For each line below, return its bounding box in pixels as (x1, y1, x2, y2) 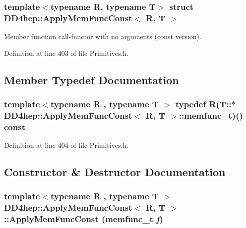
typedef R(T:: (176, 98, 232, 110)
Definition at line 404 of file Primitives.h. (4, 140, 128, 150)
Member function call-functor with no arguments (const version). (4, 31, 201, 42)
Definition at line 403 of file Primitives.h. (4, 47, 128, 58)
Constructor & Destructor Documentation (4, 164, 226, 180)
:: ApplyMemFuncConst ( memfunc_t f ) (4, 213, 163, 225)
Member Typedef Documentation (4, 72, 179, 87)
